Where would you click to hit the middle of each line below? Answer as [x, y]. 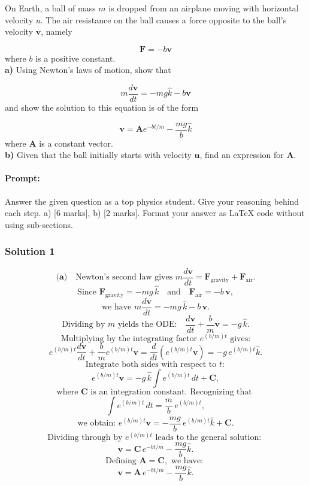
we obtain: [97, 423]
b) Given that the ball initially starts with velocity [98, 155]
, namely [57, 31]
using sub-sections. [39, 224]
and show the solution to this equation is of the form [102, 107]
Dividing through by [85, 438]
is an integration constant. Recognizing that [171, 392]
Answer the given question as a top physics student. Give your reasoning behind [152, 201]
